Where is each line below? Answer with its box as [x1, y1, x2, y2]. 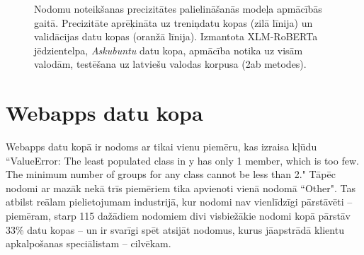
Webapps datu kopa [6, 98, 203, 127]
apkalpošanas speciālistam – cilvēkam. [6, 236, 171, 251]
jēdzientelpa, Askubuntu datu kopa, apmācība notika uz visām [34, 42, 303, 57]
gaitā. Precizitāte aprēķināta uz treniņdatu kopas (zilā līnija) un [34, 15, 313, 30]
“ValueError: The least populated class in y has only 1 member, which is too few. [6, 153, 359, 167]
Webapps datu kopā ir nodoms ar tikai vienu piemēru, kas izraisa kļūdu [6, 139, 317, 154]
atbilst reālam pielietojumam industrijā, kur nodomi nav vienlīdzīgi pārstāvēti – [6, 194, 353, 209]
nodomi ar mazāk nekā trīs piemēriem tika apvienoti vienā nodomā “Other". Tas [6, 180, 356, 195]
